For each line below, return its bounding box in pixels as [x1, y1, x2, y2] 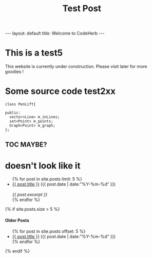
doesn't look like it [5, 160, 81, 171]
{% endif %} [5, 248, 30, 254]
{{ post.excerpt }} [12, 192, 48, 198]
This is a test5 [5, 47, 63, 58]
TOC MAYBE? [5, 141, 47, 149]
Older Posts [5, 217, 30, 223]
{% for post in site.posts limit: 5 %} [12, 176, 82, 182]
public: [5, 111, 21, 115]
